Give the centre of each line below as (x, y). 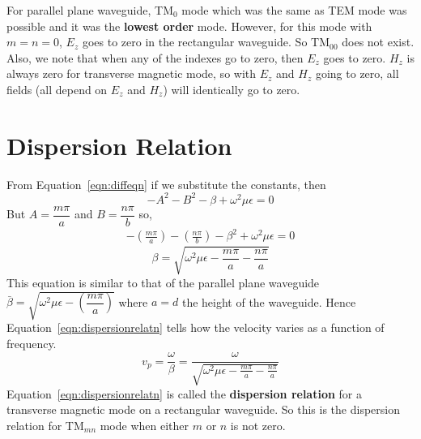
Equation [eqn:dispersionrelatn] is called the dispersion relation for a (185, 393)
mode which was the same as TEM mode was (294, 10)
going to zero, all (357, 73)
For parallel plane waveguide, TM (90, 10)
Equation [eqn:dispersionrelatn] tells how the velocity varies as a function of (196, 327)
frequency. (32, 343)
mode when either (145, 425)
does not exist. (378, 42)
